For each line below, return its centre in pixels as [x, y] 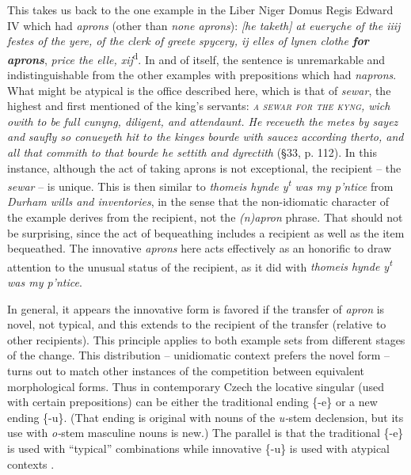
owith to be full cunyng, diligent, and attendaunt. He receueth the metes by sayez [203, 121]
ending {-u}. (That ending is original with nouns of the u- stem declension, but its [205, 417]
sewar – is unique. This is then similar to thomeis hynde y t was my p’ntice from [200, 185]
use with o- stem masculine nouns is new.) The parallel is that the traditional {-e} [205, 433]
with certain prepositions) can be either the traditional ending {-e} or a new [192, 402]
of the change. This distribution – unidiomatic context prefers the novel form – [199, 355]
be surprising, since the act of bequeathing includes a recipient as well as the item [206, 232]
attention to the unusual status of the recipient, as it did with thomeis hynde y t [200, 265]
